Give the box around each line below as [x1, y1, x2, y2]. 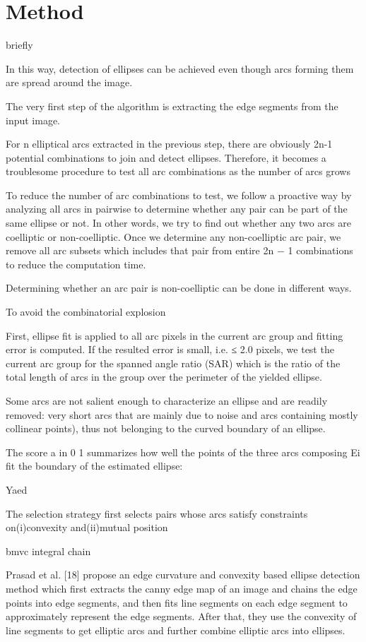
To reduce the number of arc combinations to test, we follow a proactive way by [6, 187, 352, 202]
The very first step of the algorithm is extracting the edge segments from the [6, 98, 338, 113]
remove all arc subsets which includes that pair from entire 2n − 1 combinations [6, 243, 353, 258]
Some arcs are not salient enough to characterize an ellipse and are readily [6, 393, 328, 408]
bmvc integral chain [6, 543, 91, 558]
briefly [6, 37, 33, 52]
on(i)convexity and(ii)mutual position [6, 520, 168, 535]
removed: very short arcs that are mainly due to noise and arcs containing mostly [6, 407, 358, 422]
